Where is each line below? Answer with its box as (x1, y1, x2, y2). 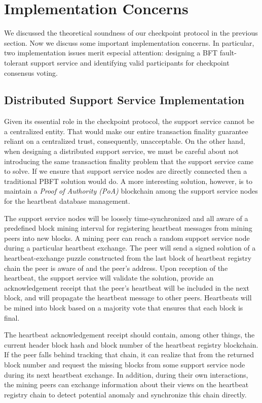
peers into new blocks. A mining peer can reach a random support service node (4, 232, 250, 243)
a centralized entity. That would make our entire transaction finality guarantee (4, 126, 248, 136)
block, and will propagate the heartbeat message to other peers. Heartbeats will (4, 292, 252, 303)
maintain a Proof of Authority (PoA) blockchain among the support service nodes (4, 185, 258, 196)
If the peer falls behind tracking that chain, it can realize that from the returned (4, 349, 254, 360)
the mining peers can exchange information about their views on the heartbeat (4, 379, 249, 390)
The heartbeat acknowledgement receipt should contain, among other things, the (4, 329, 255, 340)
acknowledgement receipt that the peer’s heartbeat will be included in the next (4, 282, 249, 293)
